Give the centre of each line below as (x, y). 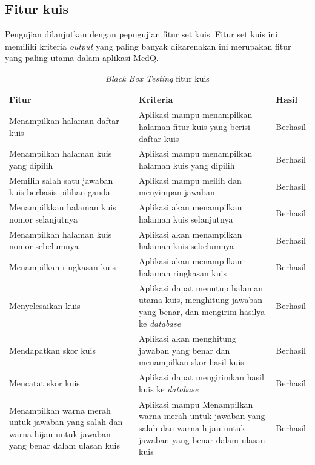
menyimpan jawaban (177, 192)
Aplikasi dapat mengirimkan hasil (201, 377)
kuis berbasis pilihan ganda (60, 192)
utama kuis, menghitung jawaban (201, 300)
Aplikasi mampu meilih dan (190, 180)
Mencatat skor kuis (45, 383)
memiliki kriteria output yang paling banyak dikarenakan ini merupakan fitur (148, 46)
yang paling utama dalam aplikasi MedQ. (82, 58)
